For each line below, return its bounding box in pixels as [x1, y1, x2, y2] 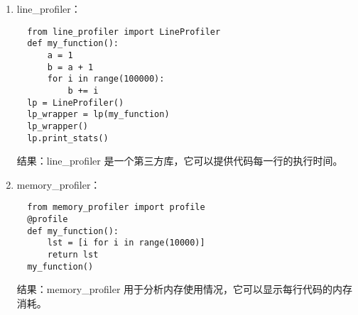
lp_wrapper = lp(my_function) [27, 109, 170, 120]
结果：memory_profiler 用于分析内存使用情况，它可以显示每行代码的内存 [16, 282, 353, 297]
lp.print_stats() [27, 133, 109, 143]
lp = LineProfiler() [27, 97, 124, 108]
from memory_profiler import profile [27, 202, 205, 213]
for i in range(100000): [47, 74, 165, 84]
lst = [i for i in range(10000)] [47, 238, 205, 248]
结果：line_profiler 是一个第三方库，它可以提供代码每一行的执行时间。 [16, 153, 343, 168]
